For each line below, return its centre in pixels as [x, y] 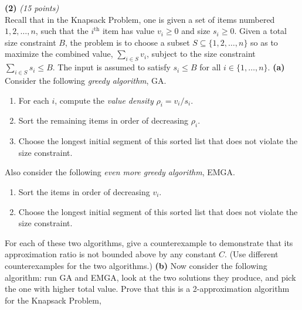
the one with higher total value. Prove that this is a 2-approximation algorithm [147, 289]
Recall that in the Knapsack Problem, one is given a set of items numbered [140, 19]
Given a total [263, 31]
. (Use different [252, 254]
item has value [128, 31]
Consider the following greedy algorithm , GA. [86, 80]
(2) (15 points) [32, 8]
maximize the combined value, [59, 54]
